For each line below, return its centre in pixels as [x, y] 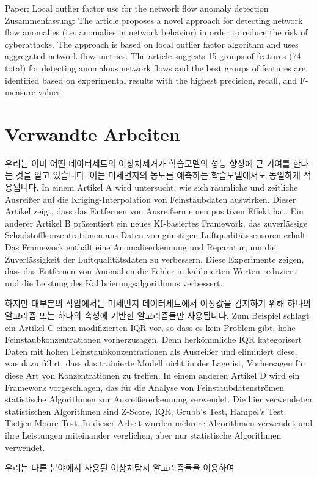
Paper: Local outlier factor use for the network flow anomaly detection [137, 8]
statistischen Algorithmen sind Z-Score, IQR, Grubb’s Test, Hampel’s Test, [146, 411]
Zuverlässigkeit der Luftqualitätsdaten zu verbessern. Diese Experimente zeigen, [155, 259]
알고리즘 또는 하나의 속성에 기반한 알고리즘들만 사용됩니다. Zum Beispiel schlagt [157, 315]
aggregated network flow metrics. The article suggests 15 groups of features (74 [153, 56]
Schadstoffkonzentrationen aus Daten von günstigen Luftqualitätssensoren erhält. [157, 235]
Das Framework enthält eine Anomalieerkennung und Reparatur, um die [140, 247]
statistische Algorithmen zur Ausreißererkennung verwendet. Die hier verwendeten [158, 399]
